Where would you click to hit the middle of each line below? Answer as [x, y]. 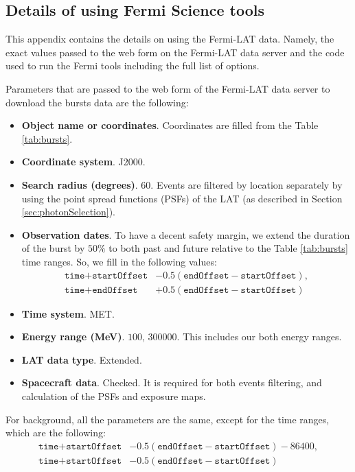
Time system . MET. [68, 313]
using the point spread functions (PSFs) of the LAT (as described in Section [182, 198]
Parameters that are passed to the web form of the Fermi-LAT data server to [168, 88]
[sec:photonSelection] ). [69, 212]
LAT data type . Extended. [82, 359]
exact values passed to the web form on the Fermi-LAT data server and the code [175, 52]
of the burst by [53, 248]
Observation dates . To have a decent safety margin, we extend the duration [186, 234]
